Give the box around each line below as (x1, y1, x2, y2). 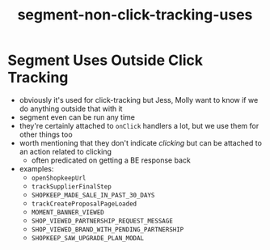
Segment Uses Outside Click (7, 51, 204, 70)
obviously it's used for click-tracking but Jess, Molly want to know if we (19, 95, 259, 104)
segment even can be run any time (19, 112, 135, 122)
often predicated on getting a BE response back (31, 155, 191, 165)
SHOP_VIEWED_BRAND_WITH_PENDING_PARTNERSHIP (31, 225, 184, 234)
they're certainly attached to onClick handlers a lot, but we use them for (19, 121, 259, 130)
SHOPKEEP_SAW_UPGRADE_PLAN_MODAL (31, 234, 145, 242)
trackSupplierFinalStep (31, 182, 112, 191)
